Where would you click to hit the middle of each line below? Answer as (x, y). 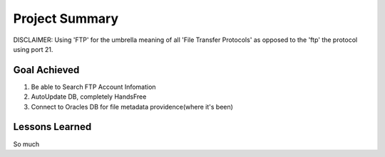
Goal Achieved (46, 70)
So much (26, 144)
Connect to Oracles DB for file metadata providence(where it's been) (132, 107)
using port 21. (33, 49)
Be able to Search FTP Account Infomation (93, 87)
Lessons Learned (52, 127)
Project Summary (66, 18)
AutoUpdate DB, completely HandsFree (89, 97)
